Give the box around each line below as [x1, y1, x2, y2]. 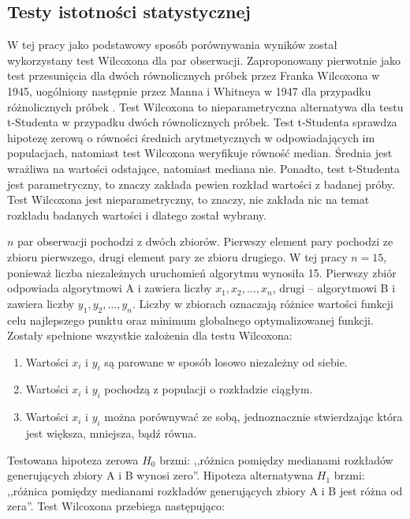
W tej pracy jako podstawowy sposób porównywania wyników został [7, 36, 337, 53]
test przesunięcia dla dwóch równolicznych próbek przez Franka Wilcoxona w [7, 67, 380, 84]
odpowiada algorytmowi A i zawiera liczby [7, 280, 212, 296]
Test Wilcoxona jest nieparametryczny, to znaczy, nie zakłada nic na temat [7, 191, 370, 208]
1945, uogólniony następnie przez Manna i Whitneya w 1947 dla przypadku [7, 82, 371, 99]
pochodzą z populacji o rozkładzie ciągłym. [104, 381, 313, 397]
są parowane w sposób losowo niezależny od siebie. [104, 353, 348, 370]
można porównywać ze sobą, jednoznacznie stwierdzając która [104, 408, 403, 425]
